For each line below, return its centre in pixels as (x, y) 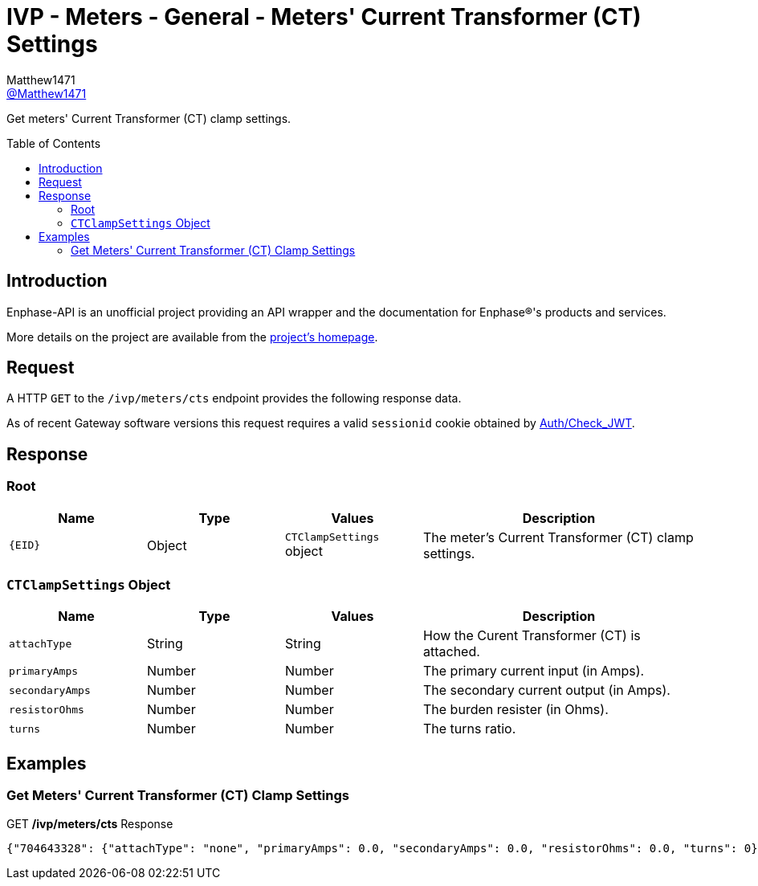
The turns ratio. (470, 729)
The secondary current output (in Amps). (547, 690)
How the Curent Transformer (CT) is (532, 636)
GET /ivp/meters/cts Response (90, 823)
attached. (452, 652)
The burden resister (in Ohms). (516, 710)
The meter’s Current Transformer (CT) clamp (558, 537)
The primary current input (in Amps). (534, 671)
